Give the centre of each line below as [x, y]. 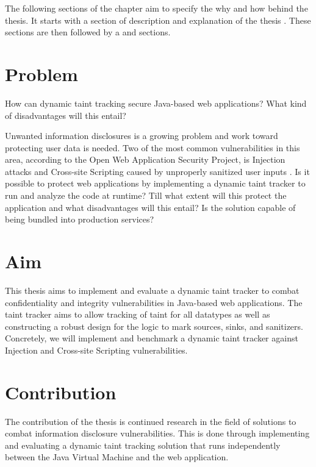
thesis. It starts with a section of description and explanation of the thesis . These [158, 20]
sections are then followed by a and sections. [88, 32]
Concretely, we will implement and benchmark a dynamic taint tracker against [152, 338]
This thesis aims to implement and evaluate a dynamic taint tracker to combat [152, 290]
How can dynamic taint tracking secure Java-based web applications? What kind [156, 103]
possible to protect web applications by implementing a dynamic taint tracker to [155, 183]
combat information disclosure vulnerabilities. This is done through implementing [157, 433]
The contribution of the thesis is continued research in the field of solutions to [151, 421]
